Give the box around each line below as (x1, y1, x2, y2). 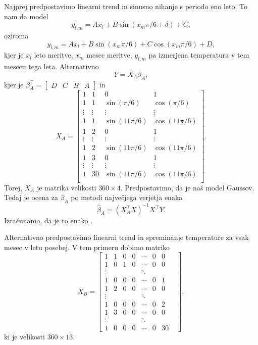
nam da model (4, 11, 48, 21)
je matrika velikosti (36, 182, 96, 192)
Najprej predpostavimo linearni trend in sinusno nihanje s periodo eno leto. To (4, 1, 248, 11)
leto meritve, (34, 50, 73, 60)
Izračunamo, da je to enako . (4, 215, 93, 225)
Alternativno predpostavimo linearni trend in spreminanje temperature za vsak (4, 232, 249, 242)
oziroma (4, 30, 29, 40)
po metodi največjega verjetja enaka (71, 192, 183, 203)
